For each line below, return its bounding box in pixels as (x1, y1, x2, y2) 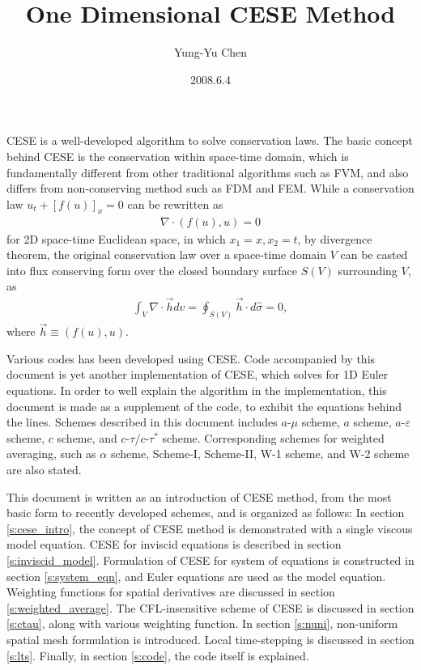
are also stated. (6, 460, 82, 477)
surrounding (338, 261, 398, 278)
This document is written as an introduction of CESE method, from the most (6, 488, 392, 505)
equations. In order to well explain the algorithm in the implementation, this (6, 382, 387, 398)
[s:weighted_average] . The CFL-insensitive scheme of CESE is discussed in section (6, 599, 415, 616)
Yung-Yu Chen (173, 44, 248, 61)
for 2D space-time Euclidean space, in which (6, 230, 226, 247)
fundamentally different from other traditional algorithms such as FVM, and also (6, 163, 409, 180)
